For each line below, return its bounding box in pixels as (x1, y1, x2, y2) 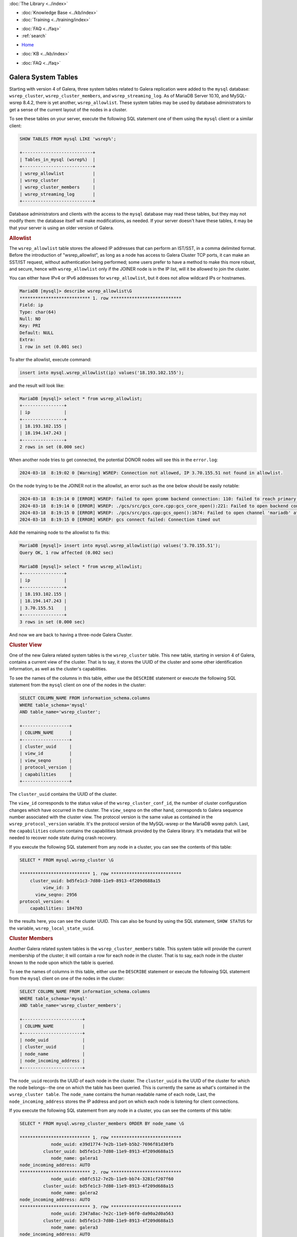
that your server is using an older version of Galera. (9, 225, 114, 231)
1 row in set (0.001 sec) (19, 344, 83, 349)
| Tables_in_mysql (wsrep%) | (19, 156, 96, 162)
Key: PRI (19, 323, 41, 329)
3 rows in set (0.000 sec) (19, 619, 85, 624)
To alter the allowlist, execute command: (9, 356, 92, 362)
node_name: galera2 (50, 1190, 99, 1196)
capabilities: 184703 (30, 905, 83, 911)
